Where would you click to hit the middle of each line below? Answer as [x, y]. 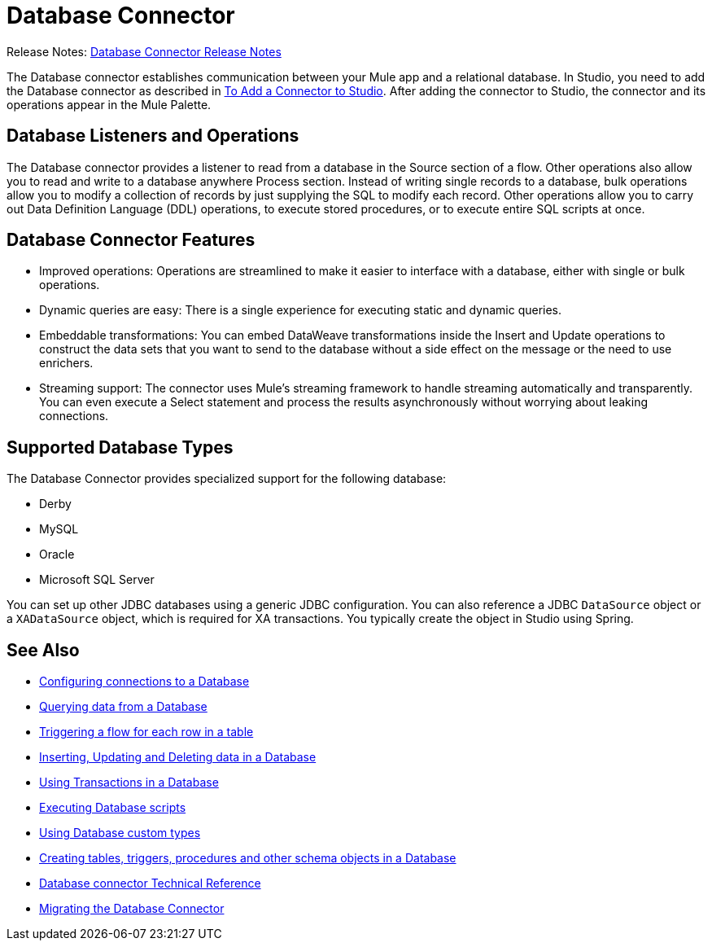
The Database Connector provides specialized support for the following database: [227, 479]
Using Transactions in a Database [129, 783]
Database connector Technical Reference [150, 883]
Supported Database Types [120, 447]
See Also [43, 650]
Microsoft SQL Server [97, 580]
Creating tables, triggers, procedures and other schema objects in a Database [248, 858]
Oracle [57, 555]
